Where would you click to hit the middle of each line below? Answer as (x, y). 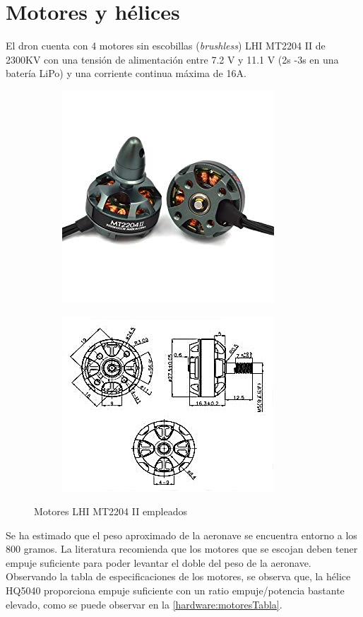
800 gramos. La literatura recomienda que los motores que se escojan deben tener (182, 549)
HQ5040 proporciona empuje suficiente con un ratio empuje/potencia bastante (175, 590)
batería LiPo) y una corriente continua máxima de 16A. (126, 73)
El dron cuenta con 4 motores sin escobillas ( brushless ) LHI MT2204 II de (166, 46)
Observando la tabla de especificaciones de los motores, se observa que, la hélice (178, 576)
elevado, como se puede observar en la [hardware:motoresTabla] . (144, 604)
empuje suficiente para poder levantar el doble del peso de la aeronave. (159, 562)
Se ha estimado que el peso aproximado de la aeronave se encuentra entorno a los (181, 535)
